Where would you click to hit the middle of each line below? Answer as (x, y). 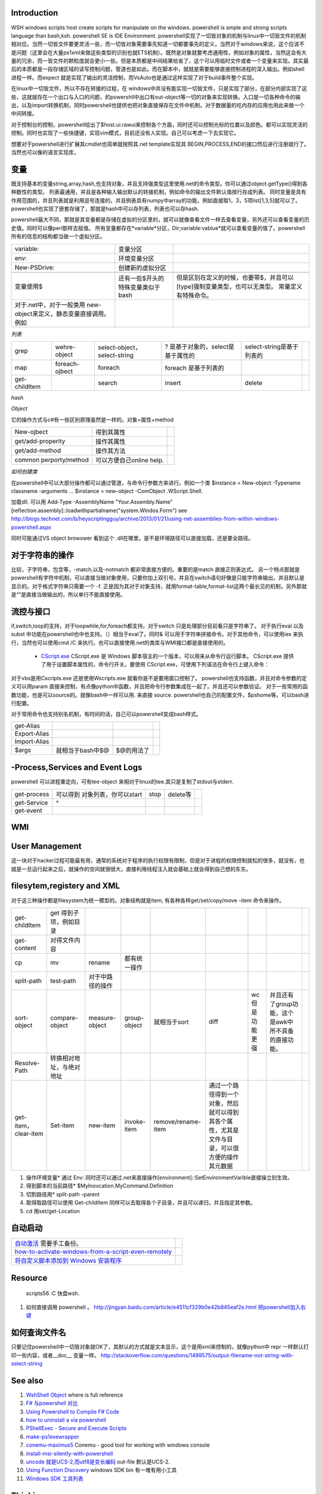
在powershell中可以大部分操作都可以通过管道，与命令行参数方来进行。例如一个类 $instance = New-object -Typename (156, 483)
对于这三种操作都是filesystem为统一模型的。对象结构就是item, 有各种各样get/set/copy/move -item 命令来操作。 (148, 900)
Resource (29, 1278)
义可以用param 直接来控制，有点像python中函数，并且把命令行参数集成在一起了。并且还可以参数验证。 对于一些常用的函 (160, 687)
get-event (28, 810)
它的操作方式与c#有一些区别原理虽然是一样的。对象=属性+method (92, 420)
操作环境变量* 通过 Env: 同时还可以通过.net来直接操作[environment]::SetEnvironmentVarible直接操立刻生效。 (160, 1177)
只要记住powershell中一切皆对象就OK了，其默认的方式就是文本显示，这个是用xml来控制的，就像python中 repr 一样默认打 (160, 1347)
